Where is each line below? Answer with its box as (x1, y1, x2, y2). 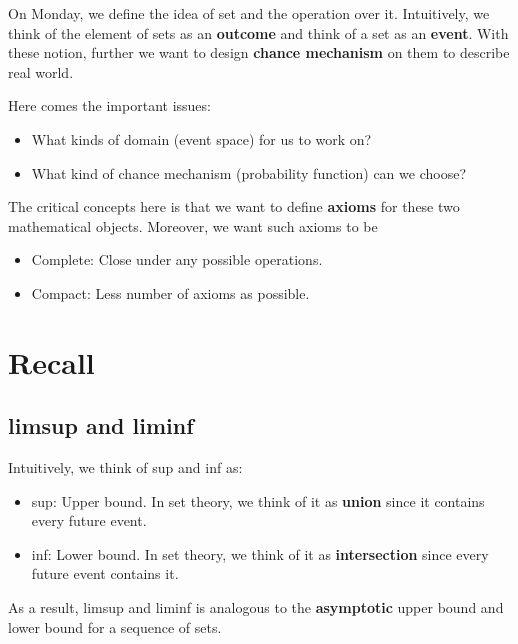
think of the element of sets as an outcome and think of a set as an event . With (8, 22, 509, 43)
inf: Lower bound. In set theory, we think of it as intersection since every (31, 543, 489, 564)
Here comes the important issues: (8, 95, 211, 116)
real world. (8, 61, 74, 82)
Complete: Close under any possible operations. (31, 249, 323, 270)
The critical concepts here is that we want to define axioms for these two (8, 196, 460, 217)
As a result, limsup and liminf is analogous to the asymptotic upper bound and (8, 597, 504, 618)
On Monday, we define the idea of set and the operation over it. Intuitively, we (8, 3, 490, 23)
